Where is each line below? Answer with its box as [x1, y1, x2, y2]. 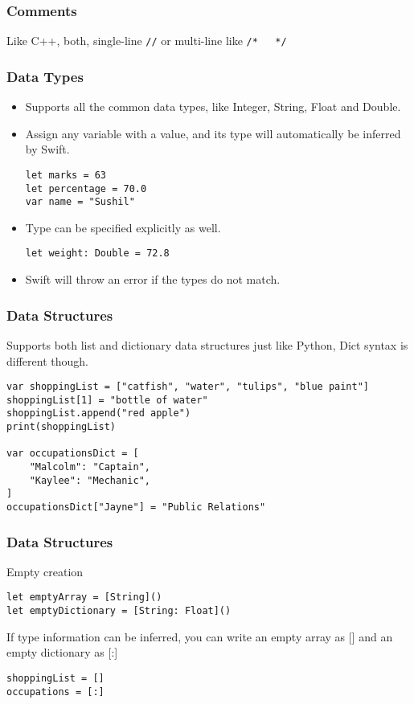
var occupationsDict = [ [6, 448, 139, 460]
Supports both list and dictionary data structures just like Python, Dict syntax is [6, 336, 408, 353]
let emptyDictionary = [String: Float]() [6, 605, 232, 617]
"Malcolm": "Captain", [29, 461, 150, 473]
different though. [6, 352, 88, 369]
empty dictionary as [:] [6, 644, 118, 661]
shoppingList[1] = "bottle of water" [6, 394, 208, 406]
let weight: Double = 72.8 [25, 248, 170, 260]
